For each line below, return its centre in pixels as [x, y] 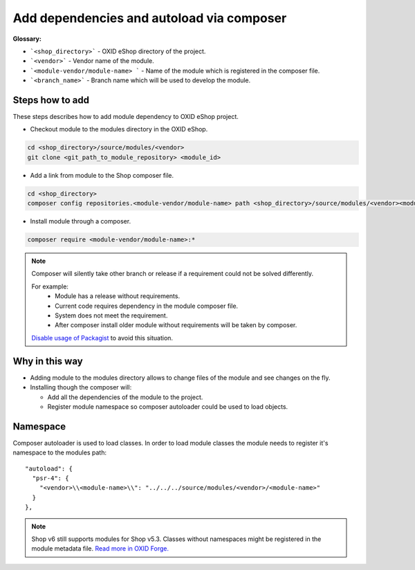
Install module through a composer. [81, 221]
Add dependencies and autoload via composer [150, 18]
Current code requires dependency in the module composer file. [147, 306]
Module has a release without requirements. [117, 296]
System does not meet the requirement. [111, 315]
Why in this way [48, 361]
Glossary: [27, 39]
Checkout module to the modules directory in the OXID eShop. [119, 129]
